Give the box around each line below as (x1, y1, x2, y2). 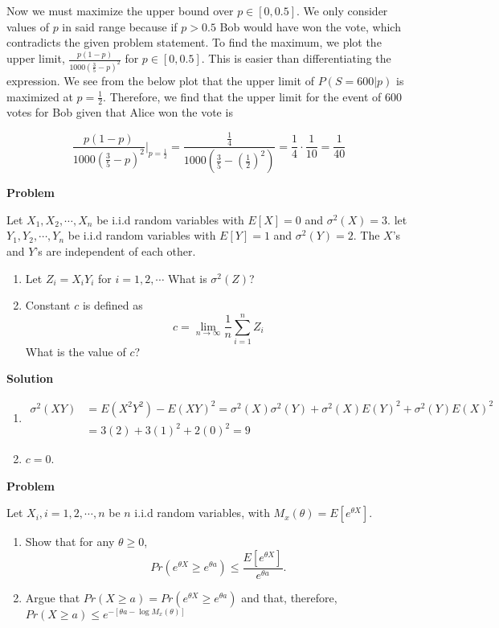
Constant (25, 297, 71, 314)
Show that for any (25, 533, 115, 550)
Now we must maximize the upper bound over (6, 2, 234, 18)
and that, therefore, (241, 589, 337, 605)
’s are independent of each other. (35, 242, 196, 259)
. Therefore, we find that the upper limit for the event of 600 (103, 88, 403, 105)
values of (6, 18, 49, 35)
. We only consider (297, 2, 388, 18)
